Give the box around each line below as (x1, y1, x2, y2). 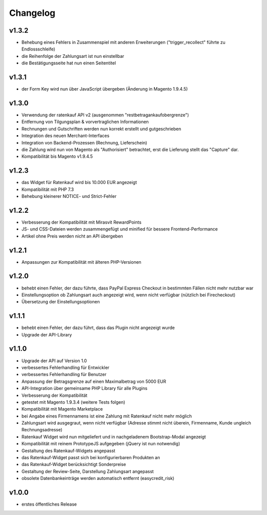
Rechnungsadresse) (21, 427, 63, 433)
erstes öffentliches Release (21, 501, 77, 507)
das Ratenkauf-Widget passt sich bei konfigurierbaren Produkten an (21, 455, 160, 461)
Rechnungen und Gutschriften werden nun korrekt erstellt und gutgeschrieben (21, 126, 181, 132)
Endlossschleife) (21, 46, 55, 52)
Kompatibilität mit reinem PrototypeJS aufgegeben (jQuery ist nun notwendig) (21, 441, 180, 447)
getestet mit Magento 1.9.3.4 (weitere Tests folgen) (21, 399, 126, 405)
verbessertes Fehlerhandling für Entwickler (21, 364, 110, 371)
